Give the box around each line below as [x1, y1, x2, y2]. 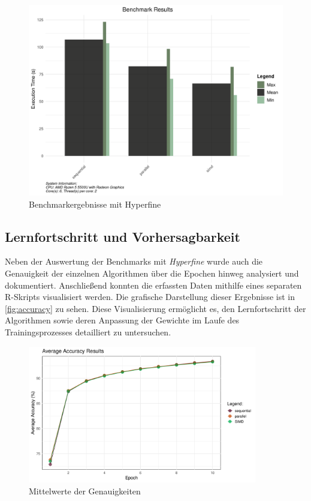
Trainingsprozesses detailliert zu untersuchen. [5, 325, 171, 338]
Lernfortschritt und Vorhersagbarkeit [5, 227, 240, 245]
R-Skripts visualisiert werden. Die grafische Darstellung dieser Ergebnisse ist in [5, 290, 295, 303]
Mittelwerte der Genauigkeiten [29, 484, 141, 497]
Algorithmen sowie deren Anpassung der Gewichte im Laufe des [5, 314, 240, 326]
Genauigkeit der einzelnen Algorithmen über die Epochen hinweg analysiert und [5, 266, 299, 279]
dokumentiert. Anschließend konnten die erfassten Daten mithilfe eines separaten [5, 278, 302, 291]
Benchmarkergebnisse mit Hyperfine [29, 197, 161, 210]
